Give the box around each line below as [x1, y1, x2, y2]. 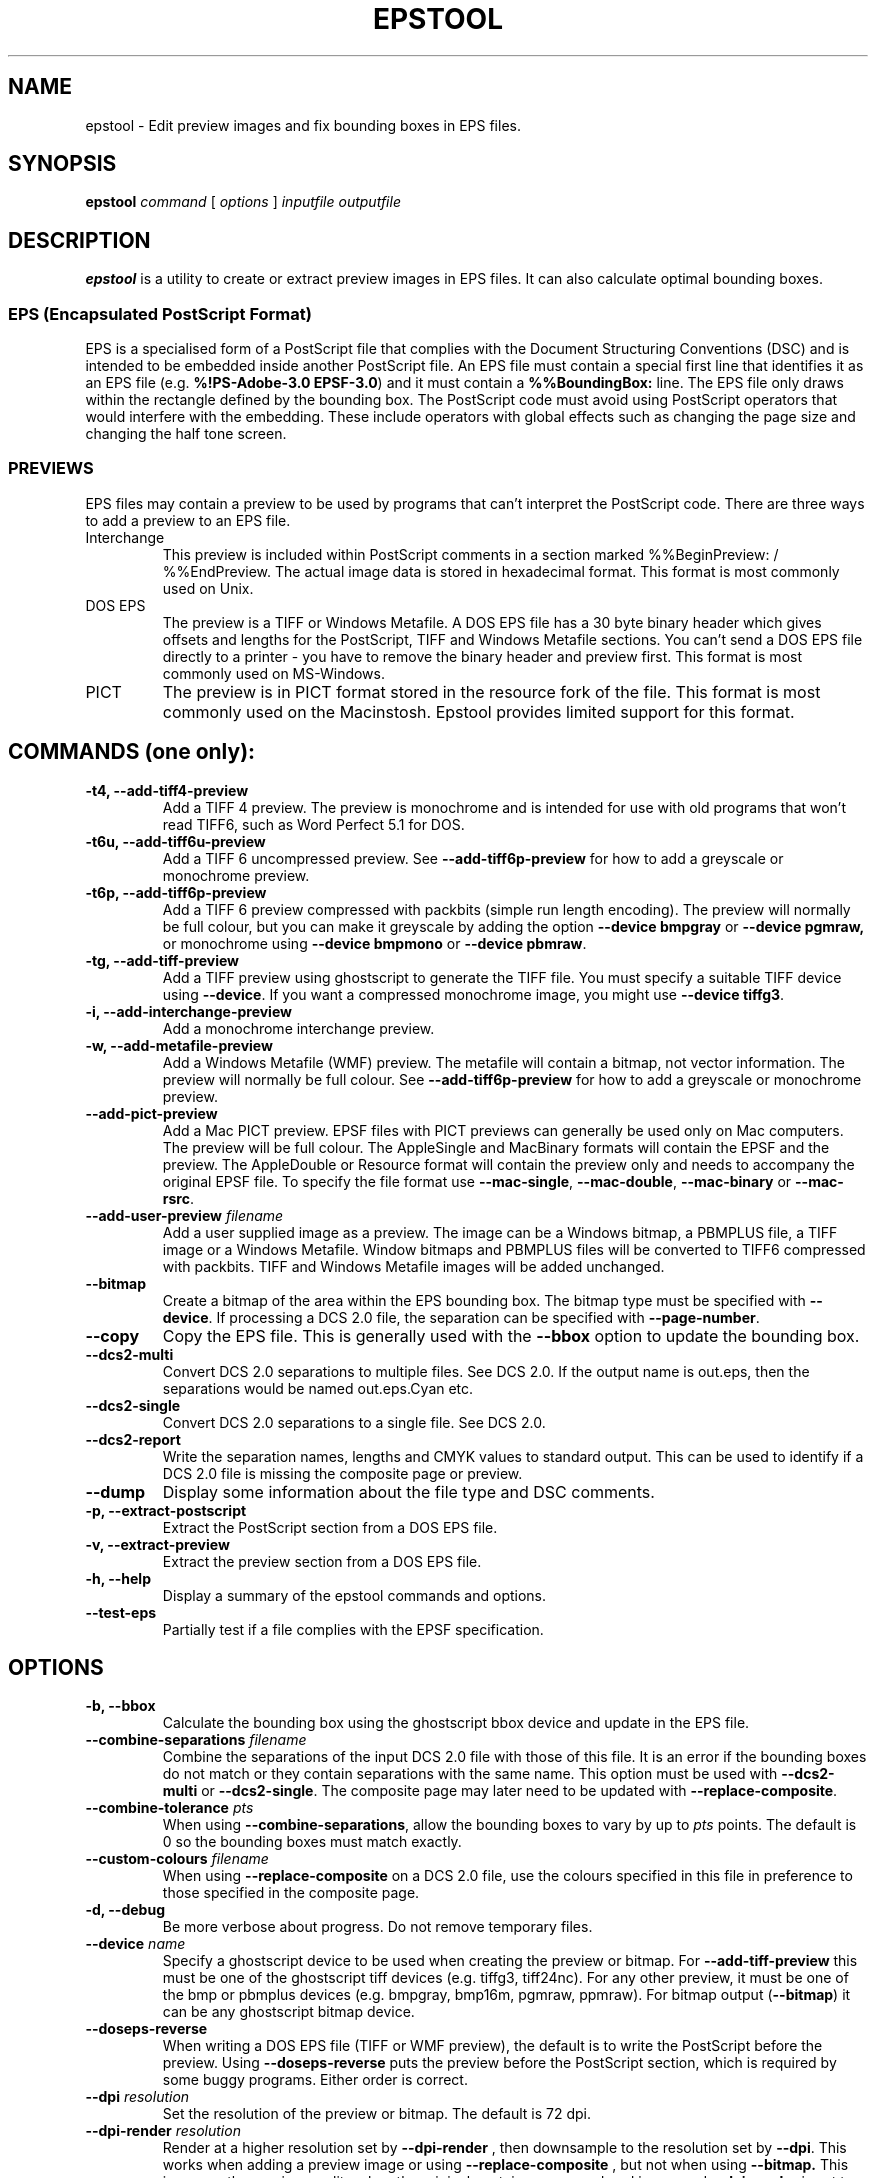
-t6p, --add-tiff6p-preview [85, 883, 267, 901]
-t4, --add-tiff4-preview [85, 781, 249, 799]
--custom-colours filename [85, 1850, 269, 1868]
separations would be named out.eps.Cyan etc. [162, 1379, 474, 1397]
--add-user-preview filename [85, 1206, 284, 1224]
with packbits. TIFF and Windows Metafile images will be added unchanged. [162, 1257, 665, 1275]
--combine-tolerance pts [85, 1799, 254, 1817]
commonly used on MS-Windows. [162, 664, 385, 682]
